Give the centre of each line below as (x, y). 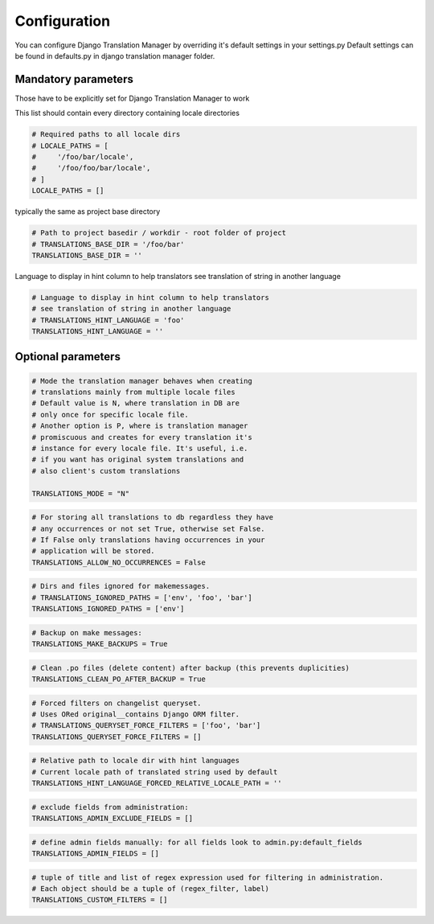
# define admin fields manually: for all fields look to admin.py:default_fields (197, 842)
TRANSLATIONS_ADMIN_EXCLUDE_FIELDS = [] (112, 819)
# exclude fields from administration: (110, 807)
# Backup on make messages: (87, 632)
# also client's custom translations (106, 471)
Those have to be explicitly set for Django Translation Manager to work (132, 98)
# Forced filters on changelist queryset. (117, 703)
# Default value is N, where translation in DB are (136, 403)
